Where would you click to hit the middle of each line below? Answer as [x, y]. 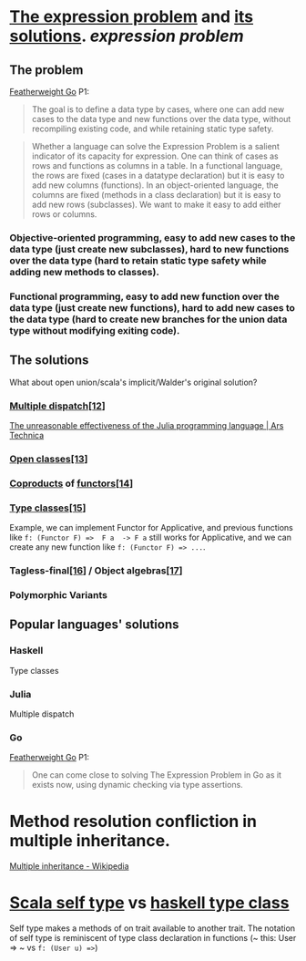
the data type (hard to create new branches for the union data [148, 319]
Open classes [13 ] [49, 459]
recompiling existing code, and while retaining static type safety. [153, 129]
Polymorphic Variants [58, 594]
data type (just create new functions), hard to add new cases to [153, 307]
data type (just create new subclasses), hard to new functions [149, 249]
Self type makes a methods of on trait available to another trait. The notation [153, 928]
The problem [46, 70]
